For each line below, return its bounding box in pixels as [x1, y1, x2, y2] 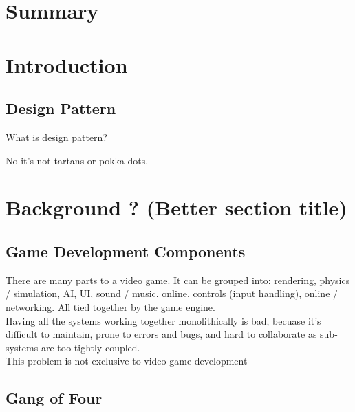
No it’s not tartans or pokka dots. [6, 153, 149, 167]
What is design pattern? [6, 129, 107, 144]
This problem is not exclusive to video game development [6, 354, 248, 368]
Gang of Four [6, 387, 103, 409]
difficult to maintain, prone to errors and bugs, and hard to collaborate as [6, 327, 317, 341]
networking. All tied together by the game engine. [6, 299, 215, 314]
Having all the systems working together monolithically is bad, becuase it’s [6, 313, 321, 327]
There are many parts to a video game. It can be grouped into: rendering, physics [6, 272, 350, 287]
